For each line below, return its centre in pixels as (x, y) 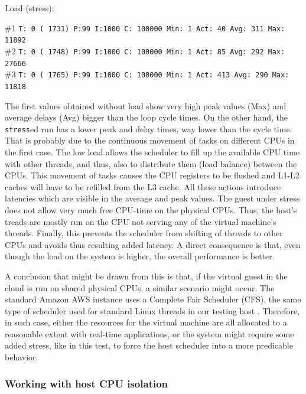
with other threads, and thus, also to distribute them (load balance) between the (151, 163)
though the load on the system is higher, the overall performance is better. (140, 256)
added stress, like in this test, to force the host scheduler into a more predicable (149, 345)
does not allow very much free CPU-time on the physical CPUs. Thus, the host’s (151, 209)
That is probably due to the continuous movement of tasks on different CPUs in (150, 140)
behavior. (22, 357)
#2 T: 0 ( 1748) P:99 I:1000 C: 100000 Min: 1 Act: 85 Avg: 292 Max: (145, 51)
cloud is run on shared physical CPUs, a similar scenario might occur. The (140, 287)
